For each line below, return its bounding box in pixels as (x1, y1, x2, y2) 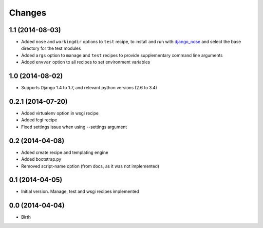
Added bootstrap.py (21, 156, 62, 162)
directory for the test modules (21, 45, 81, 51)
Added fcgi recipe (21, 117, 57, 123)
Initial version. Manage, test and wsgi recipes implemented (21, 189, 139, 194)
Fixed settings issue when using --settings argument (21, 124, 127, 130)
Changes (9, 7, 46, 18)
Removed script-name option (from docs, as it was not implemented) (21, 163, 160, 169)
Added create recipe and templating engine (21, 149, 109, 155)
